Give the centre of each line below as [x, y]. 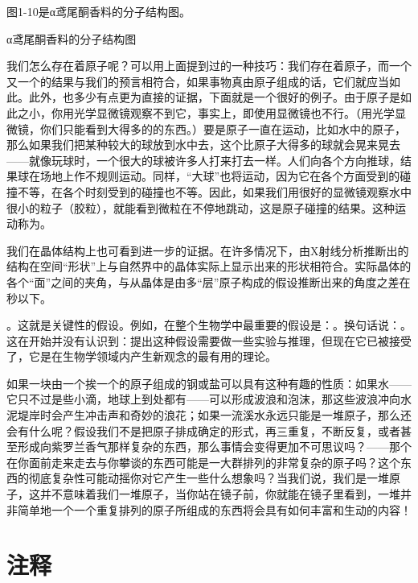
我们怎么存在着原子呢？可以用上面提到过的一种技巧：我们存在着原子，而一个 [209, 66]
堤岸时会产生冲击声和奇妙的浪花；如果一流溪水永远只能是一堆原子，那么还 [214, 415]
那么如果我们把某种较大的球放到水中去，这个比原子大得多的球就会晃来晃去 [203, 145]
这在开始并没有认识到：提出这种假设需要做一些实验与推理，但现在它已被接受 [209, 340]
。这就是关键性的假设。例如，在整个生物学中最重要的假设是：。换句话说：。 [209, 325]
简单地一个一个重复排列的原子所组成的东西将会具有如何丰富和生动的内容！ [214, 509]
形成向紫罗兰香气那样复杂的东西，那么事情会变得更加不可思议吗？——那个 [214, 447]
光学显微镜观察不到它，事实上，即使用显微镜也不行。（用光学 [234, 112]
